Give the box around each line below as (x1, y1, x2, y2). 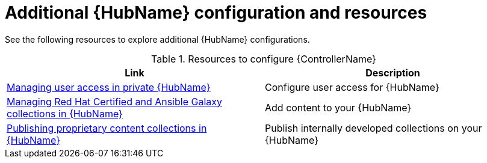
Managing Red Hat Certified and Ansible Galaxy (7, 95, 222, 108)
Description (365, 66, 420, 79)
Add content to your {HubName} (265, 101, 412, 114)
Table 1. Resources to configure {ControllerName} (151, 52, 376, 65)
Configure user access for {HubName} (265, 81, 439, 93)
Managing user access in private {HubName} (7, 81, 211, 93)
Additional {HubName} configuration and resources (5, 2, 427, 23)
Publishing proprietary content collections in (7, 121, 207, 134)
